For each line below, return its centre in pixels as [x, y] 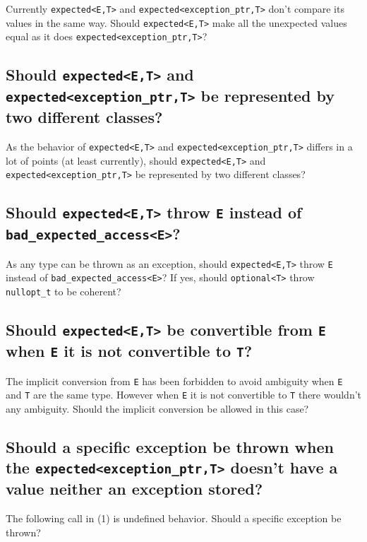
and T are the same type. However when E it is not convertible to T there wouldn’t [184, 395]
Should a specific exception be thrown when [170, 446]
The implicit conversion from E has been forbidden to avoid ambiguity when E [174, 381]
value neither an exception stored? [134, 489]
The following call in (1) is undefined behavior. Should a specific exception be [174, 518]
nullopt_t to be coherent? [64, 291]
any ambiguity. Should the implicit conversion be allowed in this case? [157, 408]
